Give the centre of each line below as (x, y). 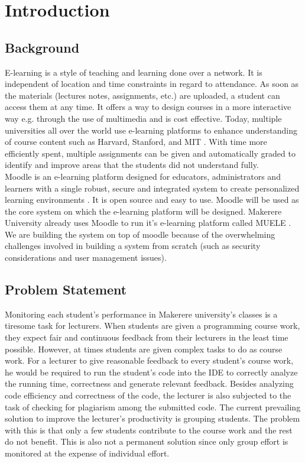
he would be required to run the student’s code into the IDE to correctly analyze (151, 372)
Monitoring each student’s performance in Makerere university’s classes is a (141, 314)
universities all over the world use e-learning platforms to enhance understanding (151, 130)
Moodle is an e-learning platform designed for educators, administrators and (143, 176)
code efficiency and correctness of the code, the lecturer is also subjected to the (148, 395)
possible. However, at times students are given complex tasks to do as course (144, 349)
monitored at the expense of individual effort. (87, 453)
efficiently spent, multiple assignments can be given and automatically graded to (150, 153)
